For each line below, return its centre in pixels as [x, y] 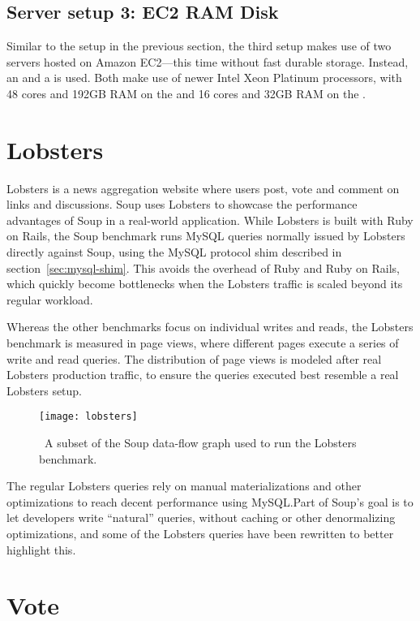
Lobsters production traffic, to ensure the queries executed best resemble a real [203, 375]
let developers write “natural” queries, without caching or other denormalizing [201, 517]
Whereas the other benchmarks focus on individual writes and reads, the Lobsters [210, 327]
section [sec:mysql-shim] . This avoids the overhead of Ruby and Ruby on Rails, [203, 267]
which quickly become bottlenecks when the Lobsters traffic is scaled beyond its [205, 284]
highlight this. [41, 549]
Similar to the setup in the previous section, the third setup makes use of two [199, 46]
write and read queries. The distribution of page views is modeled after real [194, 358]
